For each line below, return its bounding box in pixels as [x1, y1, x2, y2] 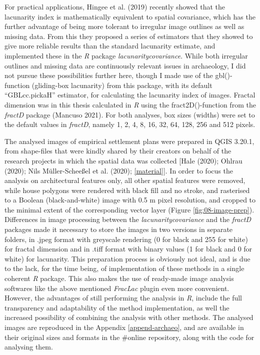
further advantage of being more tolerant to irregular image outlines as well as [4, 21, 244, 31]
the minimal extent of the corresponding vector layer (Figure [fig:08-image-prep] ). [4, 204, 254, 214]
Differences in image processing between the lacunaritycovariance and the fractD [4, 214, 251, 224]
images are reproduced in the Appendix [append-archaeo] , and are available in [4, 322, 244, 332]
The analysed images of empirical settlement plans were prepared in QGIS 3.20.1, [4, 135, 254, 146]
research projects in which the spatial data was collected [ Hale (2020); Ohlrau [4, 155, 242, 165]
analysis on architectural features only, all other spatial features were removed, [4, 175, 245, 185]
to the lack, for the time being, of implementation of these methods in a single [4, 263, 244, 273]
